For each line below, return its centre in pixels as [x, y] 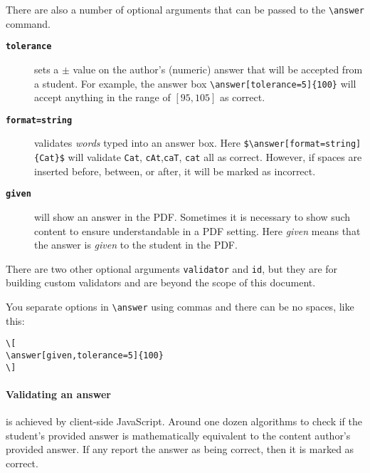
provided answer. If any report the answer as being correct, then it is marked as [180, 449]
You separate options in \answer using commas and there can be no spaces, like [180, 306]
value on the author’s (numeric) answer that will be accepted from [218, 69]
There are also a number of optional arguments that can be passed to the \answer [185, 9]
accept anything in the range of [102, 97]
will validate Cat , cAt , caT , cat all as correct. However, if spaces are [215, 157]
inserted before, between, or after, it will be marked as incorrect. [175, 171]
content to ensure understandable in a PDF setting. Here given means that [197, 230]
